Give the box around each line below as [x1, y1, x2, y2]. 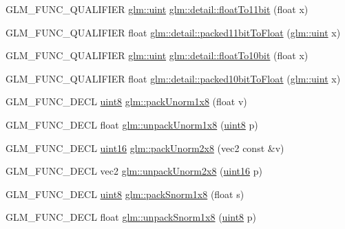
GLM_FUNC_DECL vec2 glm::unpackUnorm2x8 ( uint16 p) [6, 164, 262, 178]
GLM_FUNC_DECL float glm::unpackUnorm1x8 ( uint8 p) [6, 117, 258, 131]
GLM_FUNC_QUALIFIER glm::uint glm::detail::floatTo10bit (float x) [6, 48, 309, 63]
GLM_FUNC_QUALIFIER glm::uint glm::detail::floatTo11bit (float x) [6, 2, 309, 16]
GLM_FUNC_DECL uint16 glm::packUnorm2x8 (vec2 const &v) [6, 140, 284, 155]
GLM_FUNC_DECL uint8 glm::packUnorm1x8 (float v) [6, 94, 247, 109]
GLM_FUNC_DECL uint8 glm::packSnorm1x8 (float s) [6, 186, 244, 201]
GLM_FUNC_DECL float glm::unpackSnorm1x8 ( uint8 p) [6, 210, 257, 224]
